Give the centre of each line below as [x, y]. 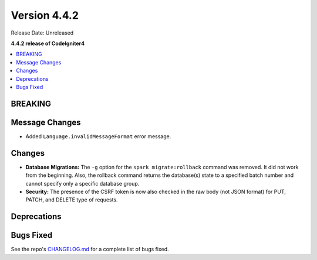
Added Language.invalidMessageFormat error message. [98, 136]
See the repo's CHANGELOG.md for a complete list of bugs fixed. [90, 249]
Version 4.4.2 [45, 15]
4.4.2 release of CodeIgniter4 [48, 43]
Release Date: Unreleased [42, 33]
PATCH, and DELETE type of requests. [72, 200]
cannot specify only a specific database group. [82, 183]
